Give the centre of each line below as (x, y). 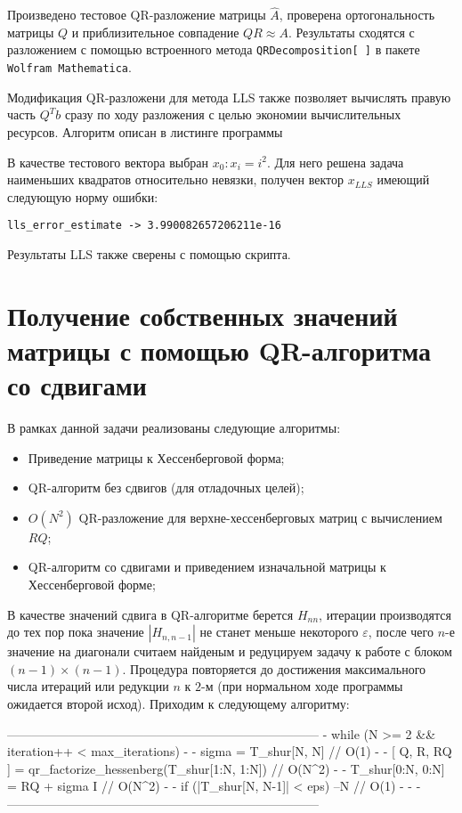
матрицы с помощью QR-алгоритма (219, 350)
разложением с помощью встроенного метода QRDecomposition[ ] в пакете (214, 49)
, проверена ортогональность (357, 15)
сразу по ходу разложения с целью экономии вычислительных (233, 114)
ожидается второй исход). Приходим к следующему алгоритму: (178, 703)
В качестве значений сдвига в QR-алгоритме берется (150, 614)
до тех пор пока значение (76, 632)
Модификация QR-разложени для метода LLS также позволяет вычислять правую (229, 97)
